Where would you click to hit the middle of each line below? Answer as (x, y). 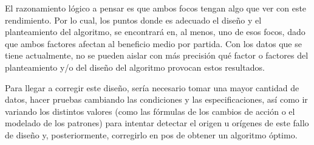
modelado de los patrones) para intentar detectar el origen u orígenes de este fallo (157, 123)
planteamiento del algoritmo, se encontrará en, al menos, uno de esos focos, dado (155, 32)
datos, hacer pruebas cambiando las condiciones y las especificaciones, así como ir (156, 99)
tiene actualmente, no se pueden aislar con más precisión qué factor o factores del (157, 55)
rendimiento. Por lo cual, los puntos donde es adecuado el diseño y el (133, 20)
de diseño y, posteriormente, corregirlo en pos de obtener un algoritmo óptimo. (151, 134)
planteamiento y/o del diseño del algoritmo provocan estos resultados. (135, 67)
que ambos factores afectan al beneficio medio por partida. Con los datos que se (153, 43)
